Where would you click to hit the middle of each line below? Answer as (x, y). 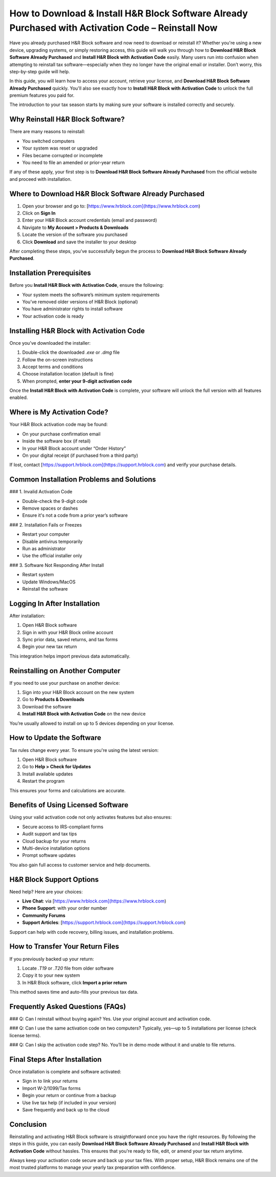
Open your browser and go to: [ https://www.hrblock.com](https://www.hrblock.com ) (111, 206)
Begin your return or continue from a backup (69, 1096)
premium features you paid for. (42, 95)
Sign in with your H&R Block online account (68, 632)
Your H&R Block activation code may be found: (59, 425)
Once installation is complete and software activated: (65, 1072)
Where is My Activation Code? (59, 412)
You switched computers (49, 141)
